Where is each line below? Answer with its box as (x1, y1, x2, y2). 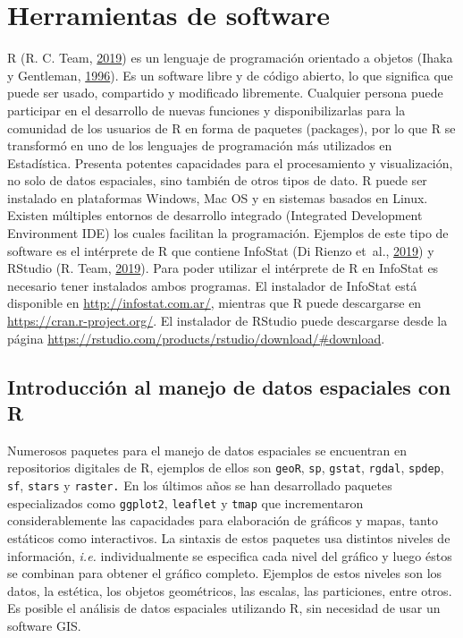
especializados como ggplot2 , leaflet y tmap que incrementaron (7, 493, 364, 512)
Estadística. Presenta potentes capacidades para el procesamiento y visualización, (7, 153, 453, 172)
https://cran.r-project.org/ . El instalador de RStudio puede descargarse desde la (7, 311, 448, 330)
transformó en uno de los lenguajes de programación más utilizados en (7, 136, 392, 155)
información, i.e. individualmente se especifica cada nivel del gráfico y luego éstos (7, 546, 452, 565)
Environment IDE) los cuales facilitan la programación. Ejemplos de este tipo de (7, 224, 449, 242)
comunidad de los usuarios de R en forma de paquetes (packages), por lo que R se (7, 118, 456, 137)
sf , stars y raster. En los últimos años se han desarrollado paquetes (7, 476, 392, 495)
